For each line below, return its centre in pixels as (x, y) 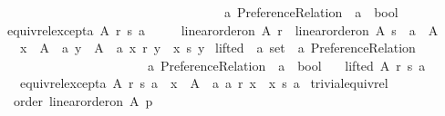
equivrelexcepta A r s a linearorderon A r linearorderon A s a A (222, 29)
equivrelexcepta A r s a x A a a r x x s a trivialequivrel (204, 83)
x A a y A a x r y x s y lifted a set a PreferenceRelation (217, 48)
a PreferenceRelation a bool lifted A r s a (286, 65)
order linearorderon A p (83, 100)
